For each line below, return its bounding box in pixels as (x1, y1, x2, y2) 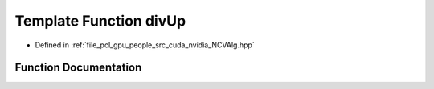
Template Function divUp (14, 12, 186, 30)
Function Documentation (14, 61, 142, 75)
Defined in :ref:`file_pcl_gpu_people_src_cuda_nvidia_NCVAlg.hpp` (35, 40, 255, 50)
